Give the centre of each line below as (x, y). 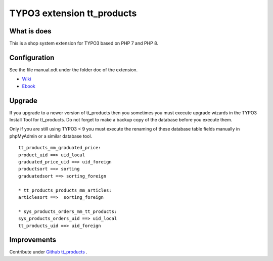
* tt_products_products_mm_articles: (65, 190)
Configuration (32, 57)
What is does (30, 31)
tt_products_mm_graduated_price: (60, 148)
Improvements (33, 240)
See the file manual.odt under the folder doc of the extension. (74, 70)
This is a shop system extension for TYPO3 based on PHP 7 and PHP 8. (84, 43)
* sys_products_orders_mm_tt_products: (68, 211)
